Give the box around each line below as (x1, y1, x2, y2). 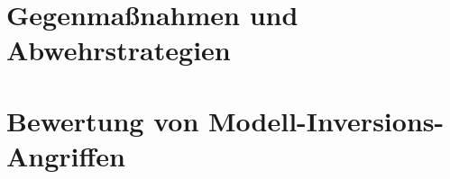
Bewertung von (6, 102, 199, 139)
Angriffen (6, 137, 125, 174)
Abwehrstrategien (6, 31, 231, 68)
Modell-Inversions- (208, 102, 445, 139)
